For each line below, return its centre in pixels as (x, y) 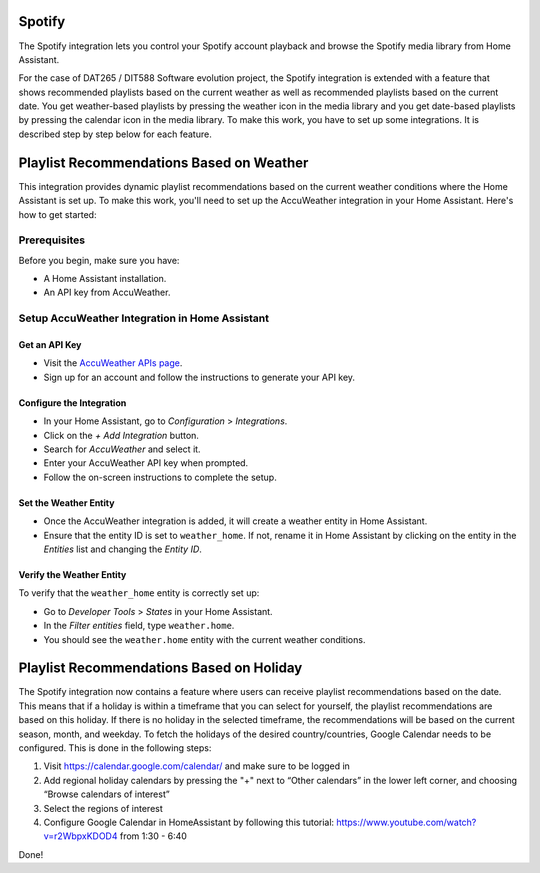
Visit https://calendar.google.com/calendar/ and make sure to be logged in (196, 766)
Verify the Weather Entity (72, 574)
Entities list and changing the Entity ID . (122, 549)
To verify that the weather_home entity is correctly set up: (139, 593)
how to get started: (57, 214)
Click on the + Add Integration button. (121, 435)
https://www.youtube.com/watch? (406, 822)
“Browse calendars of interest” (106, 794)
